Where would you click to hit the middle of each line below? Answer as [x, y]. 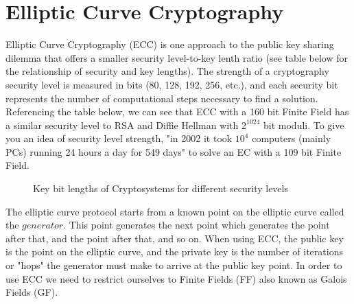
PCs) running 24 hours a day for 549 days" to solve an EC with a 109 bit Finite [174, 151]
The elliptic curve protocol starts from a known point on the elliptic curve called [175, 211]
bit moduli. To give [304, 125]
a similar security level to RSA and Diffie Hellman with [122, 125]
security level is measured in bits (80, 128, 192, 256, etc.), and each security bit [172, 84]
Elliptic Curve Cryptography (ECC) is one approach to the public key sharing [170, 44]
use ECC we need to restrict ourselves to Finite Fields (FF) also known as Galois [176, 278]
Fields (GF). [32, 292]
